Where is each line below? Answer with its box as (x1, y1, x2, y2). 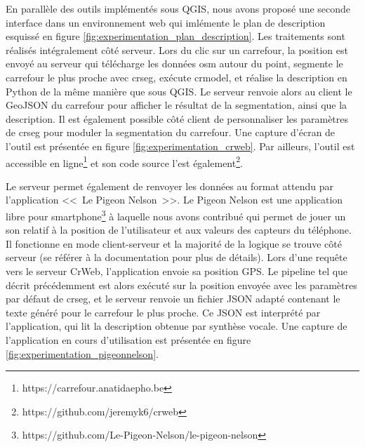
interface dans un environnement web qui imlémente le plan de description (6, 15, 326, 29)
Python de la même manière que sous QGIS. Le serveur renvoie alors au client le (6, 84, 352, 98)
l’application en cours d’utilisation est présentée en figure (6, 332, 251, 347)
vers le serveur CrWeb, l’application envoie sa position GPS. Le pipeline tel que (6, 264, 348, 278)
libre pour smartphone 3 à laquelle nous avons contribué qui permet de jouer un (6, 206, 346, 223)
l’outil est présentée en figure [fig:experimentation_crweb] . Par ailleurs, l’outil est (6, 138, 355, 153)
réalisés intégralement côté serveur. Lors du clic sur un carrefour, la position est (6, 42, 348, 57)
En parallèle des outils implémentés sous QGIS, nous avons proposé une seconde (6, 1, 351, 15)
